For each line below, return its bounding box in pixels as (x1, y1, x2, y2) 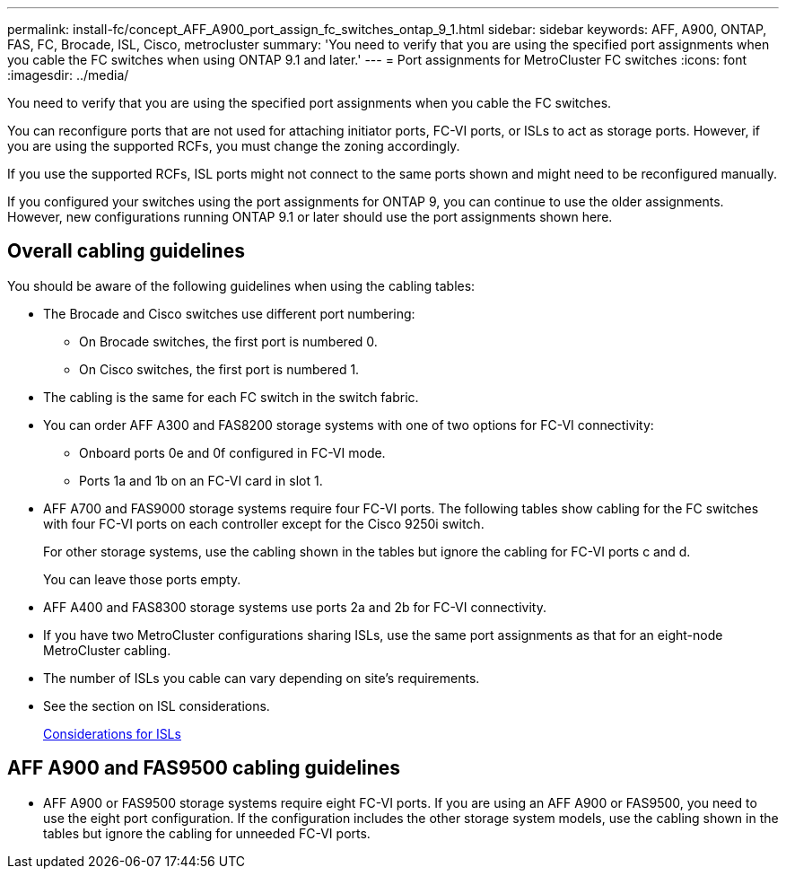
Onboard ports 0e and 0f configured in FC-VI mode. (79, 444, 386, 460)
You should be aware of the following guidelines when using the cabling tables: (7, 277, 476, 293)
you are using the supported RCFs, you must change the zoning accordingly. (7, 138, 460, 153)
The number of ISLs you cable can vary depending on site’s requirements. (43, 670, 480, 686)
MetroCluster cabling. (43, 642, 171, 658)
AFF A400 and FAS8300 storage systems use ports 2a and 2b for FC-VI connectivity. (43, 599, 546, 615)
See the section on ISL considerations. (43, 697, 270, 714)
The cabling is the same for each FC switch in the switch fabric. (43, 389, 419, 405)
